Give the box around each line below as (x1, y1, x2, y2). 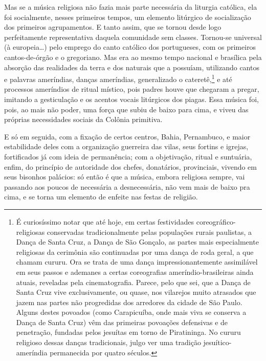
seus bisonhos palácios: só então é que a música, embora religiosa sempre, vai (4, 171, 245, 182)
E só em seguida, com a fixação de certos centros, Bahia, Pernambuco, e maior (4, 131, 251, 142)
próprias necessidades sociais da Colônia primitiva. (4, 114, 163, 125)
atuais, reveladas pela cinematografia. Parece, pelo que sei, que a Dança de (16, 276, 251, 287)
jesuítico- (203, 337, 232, 348)
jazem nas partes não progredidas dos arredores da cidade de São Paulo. (16, 296, 242, 307)
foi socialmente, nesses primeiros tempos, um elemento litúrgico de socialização (4, 11, 251, 22)
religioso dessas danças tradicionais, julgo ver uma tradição (16, 337, 201, 348)
